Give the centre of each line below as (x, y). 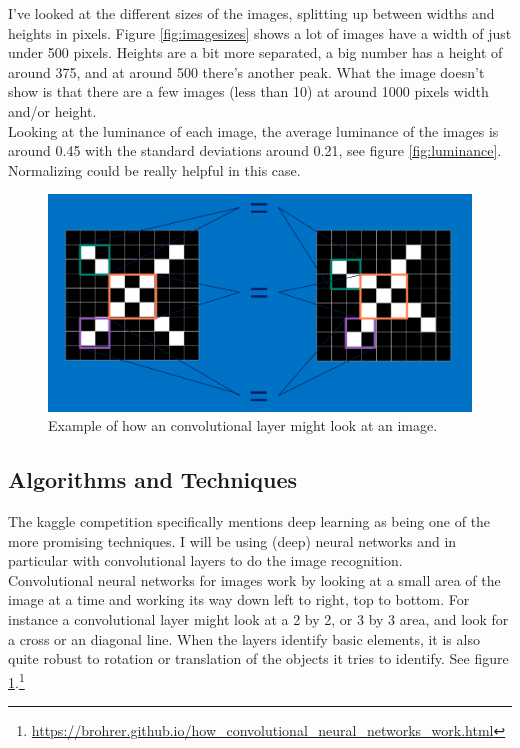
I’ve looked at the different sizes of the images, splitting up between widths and (251, 13)
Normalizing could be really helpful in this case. (154, 169)
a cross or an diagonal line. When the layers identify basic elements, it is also (244, 638)
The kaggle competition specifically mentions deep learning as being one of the (249, 521)
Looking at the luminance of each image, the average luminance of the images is (253, 130)
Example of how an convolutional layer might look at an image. (243, 425)
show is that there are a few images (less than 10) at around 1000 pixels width (248, 91)
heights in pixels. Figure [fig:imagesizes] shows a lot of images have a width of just (260, 32)
